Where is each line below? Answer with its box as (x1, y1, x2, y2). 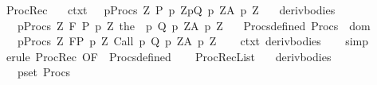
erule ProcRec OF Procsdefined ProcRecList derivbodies (6, 48, 332, 64)
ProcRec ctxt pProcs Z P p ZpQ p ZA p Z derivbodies (6, 2, 336, 17)
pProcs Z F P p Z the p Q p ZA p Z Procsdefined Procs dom (17, 17, 371, 33)
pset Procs (17, 64, 71, 80)
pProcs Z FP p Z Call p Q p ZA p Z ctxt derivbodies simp (17, 33, 368, 49)
